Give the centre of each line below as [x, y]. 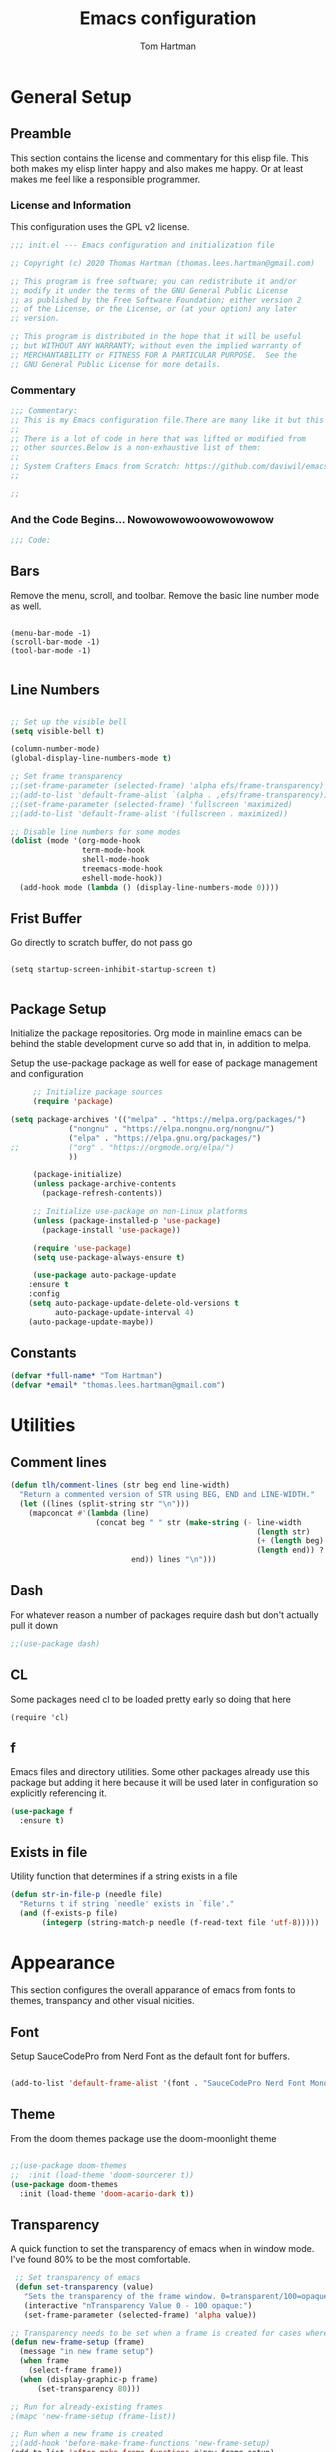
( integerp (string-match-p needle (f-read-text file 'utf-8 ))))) [180, 1922]
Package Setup [58, 1008]
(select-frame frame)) [75, 2370]
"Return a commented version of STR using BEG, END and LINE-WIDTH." [167, 1495]
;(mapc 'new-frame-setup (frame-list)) [93, 2416]
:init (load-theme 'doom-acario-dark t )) [107, 2193]
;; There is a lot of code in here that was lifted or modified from [158, 438]
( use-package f [42, 1812]
